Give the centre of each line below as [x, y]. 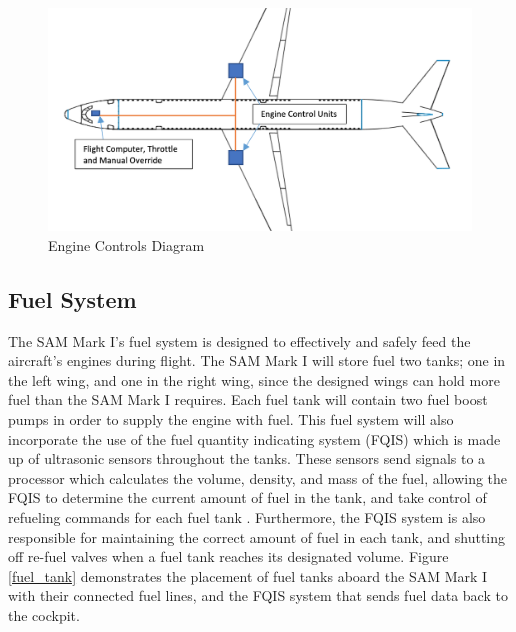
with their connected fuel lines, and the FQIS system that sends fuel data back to [258, 595]
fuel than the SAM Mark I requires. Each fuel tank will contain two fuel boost [248, 399]
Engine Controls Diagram [126, 244]
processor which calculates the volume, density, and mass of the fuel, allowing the [258, 477]
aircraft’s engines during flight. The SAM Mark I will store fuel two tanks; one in [257, 360]
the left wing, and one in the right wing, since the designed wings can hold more [254, 379]
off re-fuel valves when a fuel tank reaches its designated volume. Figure [228, 556]
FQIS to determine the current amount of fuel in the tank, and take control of [247, 497]
